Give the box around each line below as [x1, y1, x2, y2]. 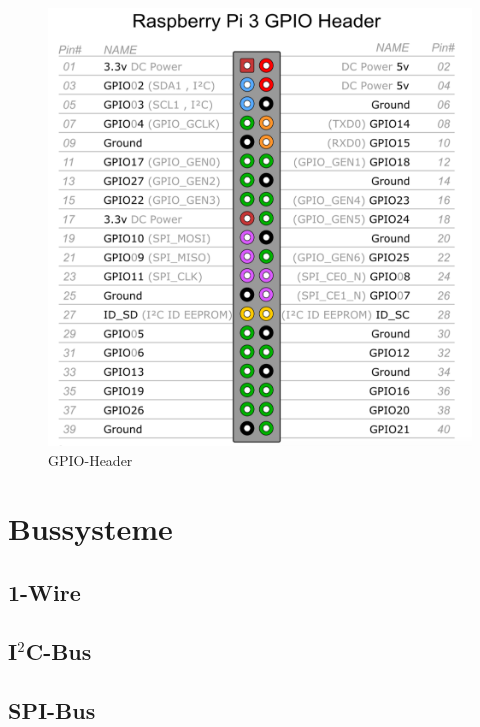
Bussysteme [8, 508, 173, 549]
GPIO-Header [48, 449, 133, 470]
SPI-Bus [8, 694, 96, 725]
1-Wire [8, 577, 81, 608]
